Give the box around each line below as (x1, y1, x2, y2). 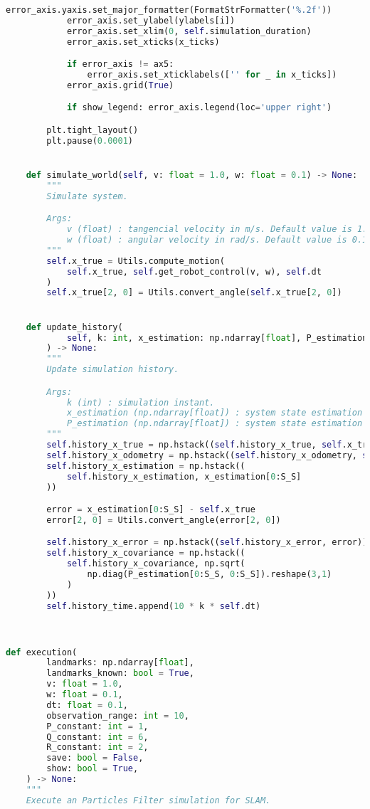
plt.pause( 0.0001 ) (46, 135, 133, 146)
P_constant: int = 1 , (46, 721, 149, 731)
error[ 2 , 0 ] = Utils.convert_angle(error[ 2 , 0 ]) (46, 514, 281, 525)
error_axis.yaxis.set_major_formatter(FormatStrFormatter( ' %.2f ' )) (6, 5, 332, 15)
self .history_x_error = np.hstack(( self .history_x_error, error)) (46, 537, 368, 548)
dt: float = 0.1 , (46, 699, 128, 710)
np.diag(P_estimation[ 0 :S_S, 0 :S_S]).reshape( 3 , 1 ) (87, 569, 332, 580)
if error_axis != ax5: (66, 59, 174, 70)
